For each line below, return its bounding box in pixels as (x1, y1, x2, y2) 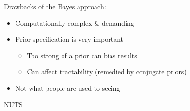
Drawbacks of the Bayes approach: (4, 1, 106, 11)
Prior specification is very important (15, 34, 123, 44)
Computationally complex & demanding (15, 17, 134, 28)
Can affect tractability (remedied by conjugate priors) (27, 66, 187, 77)
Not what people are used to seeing (15, 82, 120, 93)
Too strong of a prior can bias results (27, 50, 137, 60)
